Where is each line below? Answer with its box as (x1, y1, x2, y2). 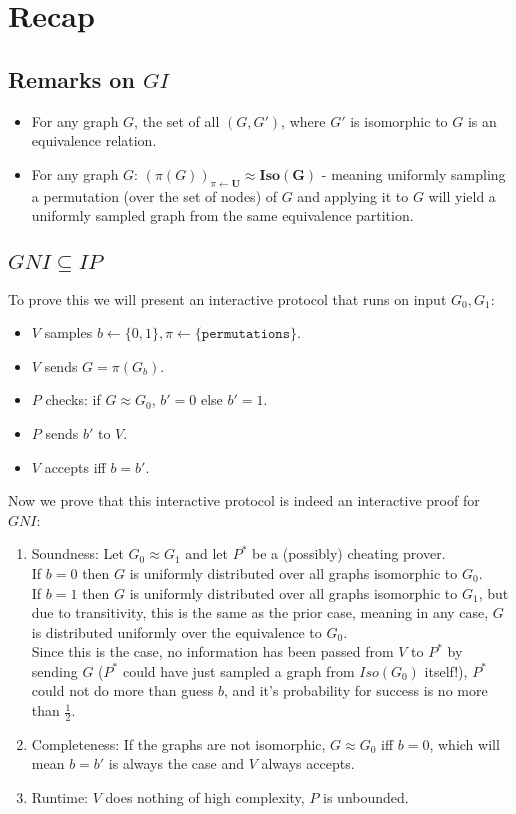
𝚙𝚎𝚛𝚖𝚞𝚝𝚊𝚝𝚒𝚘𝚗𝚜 (201, 327, 291, 342)
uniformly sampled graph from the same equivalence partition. (31, 205, 414, 226)
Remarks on (8, 63, 135, 94)
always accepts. (261, 753, 355, 774)
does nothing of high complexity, (105, 787, 305, 808)
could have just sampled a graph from (122, 660, 355, 681)
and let (185, 543, 229, 564)
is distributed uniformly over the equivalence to (31, 621, 322, 642)
